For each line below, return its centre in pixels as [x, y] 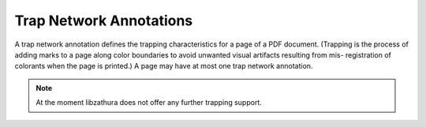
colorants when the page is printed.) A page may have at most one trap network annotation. [164, 66]
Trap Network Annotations [104, 21]
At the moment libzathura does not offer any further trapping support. [149, 103]
